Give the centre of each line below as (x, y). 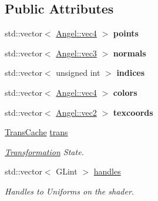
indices (131, 73)
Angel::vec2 (76, 112)
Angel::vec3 (76, 53)
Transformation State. (44, 151)
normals (130, 53)
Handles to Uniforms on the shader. (70, 191)
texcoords (133, 112)
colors (125, 92)
